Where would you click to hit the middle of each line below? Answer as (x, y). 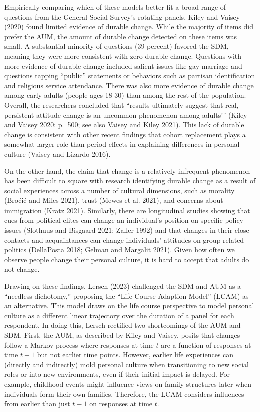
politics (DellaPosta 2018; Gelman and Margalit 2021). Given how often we (119, 249)
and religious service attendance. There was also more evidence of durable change (129, 85)
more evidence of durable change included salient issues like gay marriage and (123, 65)
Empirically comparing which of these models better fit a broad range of (115, 7)
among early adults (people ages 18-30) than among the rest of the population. (125, 95)
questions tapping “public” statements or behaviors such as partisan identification (130, 75)
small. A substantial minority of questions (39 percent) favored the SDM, (116, 46)
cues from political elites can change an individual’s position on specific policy (124, 220)
